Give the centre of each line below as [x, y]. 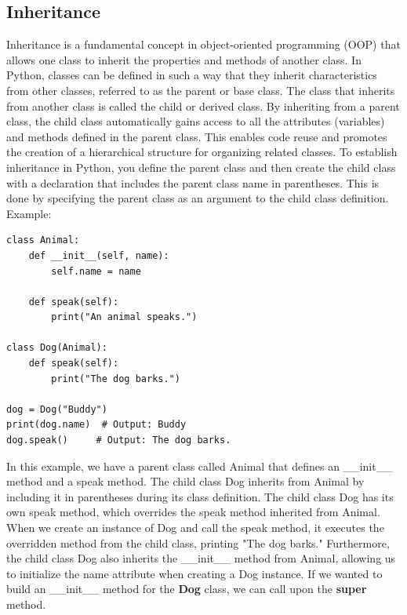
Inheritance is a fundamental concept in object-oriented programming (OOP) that [203, 44]
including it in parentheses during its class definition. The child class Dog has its [200, 496]
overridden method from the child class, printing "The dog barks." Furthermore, [198, 542]
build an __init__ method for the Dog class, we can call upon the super [187, 589]
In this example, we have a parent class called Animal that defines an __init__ [200, 466]
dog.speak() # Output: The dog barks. [119, 440]
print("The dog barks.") [116, 378]
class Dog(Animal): [57, 348]
